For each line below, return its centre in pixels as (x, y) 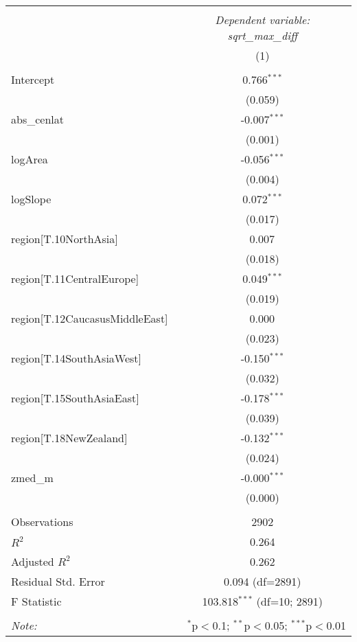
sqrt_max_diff (262, 35)
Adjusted (33, 561)
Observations (42, 521)
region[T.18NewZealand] (69, 438)
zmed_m (32, 478)
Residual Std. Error (58, 581)
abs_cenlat (37, 119)
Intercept (33, 79)
